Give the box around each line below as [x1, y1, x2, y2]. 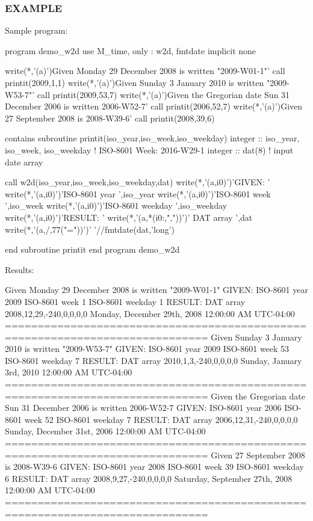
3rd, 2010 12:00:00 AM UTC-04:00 [5, 366, 132, 378]
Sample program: [5, 24, 68, 37]
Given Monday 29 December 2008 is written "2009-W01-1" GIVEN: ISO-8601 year [5, 283, 308, 296]
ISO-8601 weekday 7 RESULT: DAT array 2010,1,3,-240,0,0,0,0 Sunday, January [5, 354, 302, 366]
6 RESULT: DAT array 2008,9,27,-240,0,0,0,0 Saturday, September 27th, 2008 [5, 472, 293, 484]
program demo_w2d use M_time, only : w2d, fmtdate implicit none [5, 44, 256, 57]
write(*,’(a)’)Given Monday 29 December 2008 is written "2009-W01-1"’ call [5, 64, 285, 77]
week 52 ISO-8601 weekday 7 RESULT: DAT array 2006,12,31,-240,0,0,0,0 [24, 413, 298, 425]
